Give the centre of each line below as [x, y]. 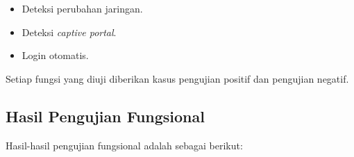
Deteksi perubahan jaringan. [82, 8]
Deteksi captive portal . [69, 32]
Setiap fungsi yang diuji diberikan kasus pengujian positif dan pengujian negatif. [177, 78]
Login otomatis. [55, 55]
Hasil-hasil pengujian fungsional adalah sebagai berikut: [124, 145]
